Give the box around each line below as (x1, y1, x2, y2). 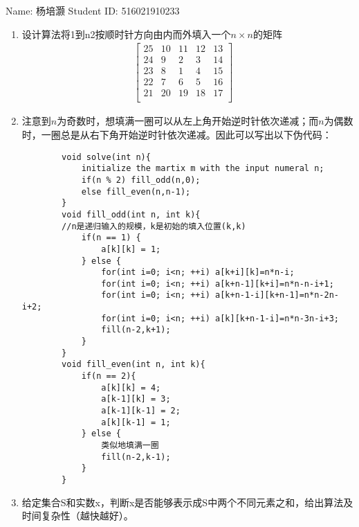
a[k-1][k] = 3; (101, 394, 171, 404)
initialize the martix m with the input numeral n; (81, 163, 324, 174)
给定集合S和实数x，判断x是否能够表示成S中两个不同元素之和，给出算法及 (21, 494, 353, 509)
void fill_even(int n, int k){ (62, 359, 205, 370)
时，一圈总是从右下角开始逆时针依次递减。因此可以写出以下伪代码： (21, 127, 332, 141)
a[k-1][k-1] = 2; (101, 406, 181, 416)
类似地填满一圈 (101, 440, 159, 450)
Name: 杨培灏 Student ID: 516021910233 (6, 3, 180, 17)
